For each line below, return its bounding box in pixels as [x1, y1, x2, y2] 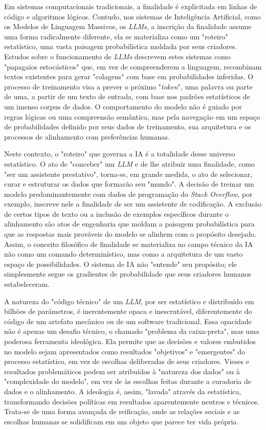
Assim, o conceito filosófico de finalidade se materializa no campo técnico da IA [4, 238, 253, 249]
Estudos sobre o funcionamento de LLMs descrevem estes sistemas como [4, 51, 231, 61]
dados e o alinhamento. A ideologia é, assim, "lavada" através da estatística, [4, 386, 241, 396]
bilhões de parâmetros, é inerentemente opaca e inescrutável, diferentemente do [4, 306, 252, 316]
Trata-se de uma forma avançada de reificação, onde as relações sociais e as [4, 406, 240, 417]
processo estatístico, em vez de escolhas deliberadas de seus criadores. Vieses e [4, 356, 249, 367]
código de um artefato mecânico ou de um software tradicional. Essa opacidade [4, 315, 252, 326]
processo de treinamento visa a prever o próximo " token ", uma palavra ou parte [4, 81, 253, 92]
